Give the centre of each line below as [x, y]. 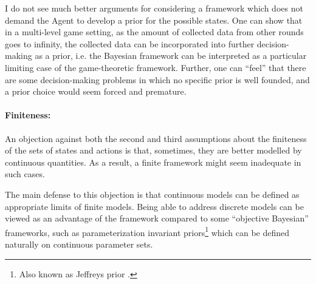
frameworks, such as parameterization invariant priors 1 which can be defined [147, 231]
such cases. [25, 174]
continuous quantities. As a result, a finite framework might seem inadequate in [153, 162]
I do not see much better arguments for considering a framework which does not [154, 8]
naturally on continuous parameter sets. [79, 244]
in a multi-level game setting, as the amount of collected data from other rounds [154, 32]
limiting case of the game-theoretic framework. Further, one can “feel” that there [156, 67]
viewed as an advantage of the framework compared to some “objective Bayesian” [157, 218]
